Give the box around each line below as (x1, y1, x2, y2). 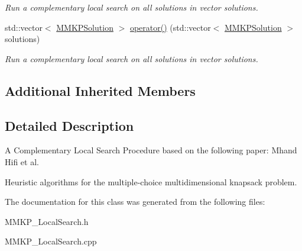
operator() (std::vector (129, 21, 211, 33)
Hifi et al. (5, 155, 39, 168)
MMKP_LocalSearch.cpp (5, 235, 97, 247)
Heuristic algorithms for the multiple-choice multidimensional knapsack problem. (5, 175, 297, 188)
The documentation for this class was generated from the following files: (5, 195, 265, 208)
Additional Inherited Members (5, 81, 196, 99)
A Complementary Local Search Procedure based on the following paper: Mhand (5, 144, 297, 156)
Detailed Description (5, 116, 134, 134)
